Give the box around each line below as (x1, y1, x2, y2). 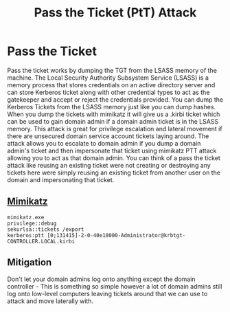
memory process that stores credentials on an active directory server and (7, 80, 216, 89)
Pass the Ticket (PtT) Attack (34, 5, 197, 21)
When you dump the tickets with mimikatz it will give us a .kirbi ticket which (7, 110, 220, 118)
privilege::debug (7, 220, 57, 227)
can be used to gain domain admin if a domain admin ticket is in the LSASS (7, 117, 219, 125)
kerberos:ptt (7, 232, 45, 238)
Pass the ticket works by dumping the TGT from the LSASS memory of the (7, 66, 218, 74)
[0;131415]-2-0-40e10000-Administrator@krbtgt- (47, 232, 186, 238)
